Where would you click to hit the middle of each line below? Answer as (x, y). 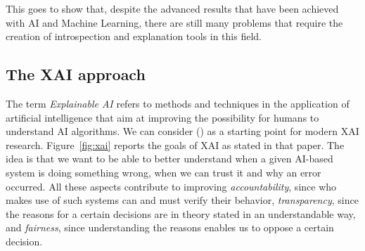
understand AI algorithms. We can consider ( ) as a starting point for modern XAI (182, 131)
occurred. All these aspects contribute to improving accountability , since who (171, 186)
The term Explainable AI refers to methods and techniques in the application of (178, 103)
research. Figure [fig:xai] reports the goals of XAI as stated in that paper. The (175, 144)
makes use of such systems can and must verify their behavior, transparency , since (182, 200)
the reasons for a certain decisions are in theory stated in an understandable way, (181, 213)
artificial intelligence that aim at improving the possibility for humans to (162, 117)
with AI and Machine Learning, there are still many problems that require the (174, 22)
